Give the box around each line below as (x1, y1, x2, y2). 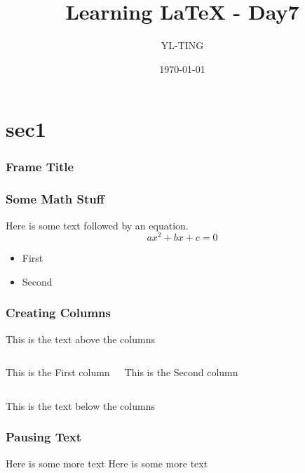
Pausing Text (6, 428, 82, 446)
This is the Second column (124, 365, 238, 380)
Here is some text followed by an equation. (6, 218, 189, 232)
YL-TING (161, 38, 204, 53)
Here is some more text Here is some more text (6, 455, 208, 470)
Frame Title (6, 158, 74, 175)
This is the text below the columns (6, 398, 155, 413)
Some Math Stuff (6, 190, 104, 208)
